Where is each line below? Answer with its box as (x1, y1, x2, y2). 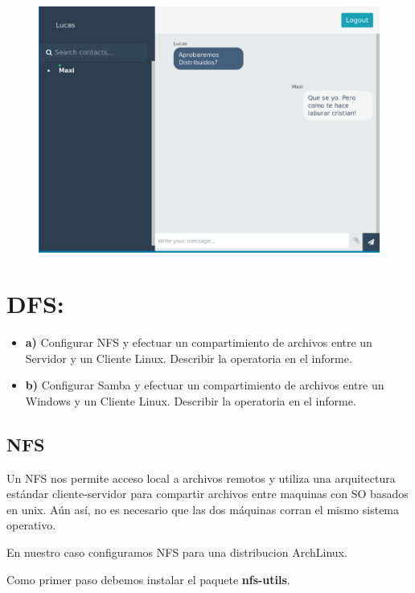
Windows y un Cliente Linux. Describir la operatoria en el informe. (25, 392, 356, 409)
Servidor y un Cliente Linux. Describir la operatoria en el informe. (25, 349, 352, 366)
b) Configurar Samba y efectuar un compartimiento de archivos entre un (25, 377, 384, 393)
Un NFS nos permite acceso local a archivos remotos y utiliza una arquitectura (6, 469, 396, 486)
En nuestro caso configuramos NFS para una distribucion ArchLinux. (6, 544, 347, 561)
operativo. (6, 517, 56, 533)
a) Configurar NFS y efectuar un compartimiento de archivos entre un (25, 334, 372, 351)
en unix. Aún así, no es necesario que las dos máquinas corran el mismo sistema (6, 500, 400, 517)
